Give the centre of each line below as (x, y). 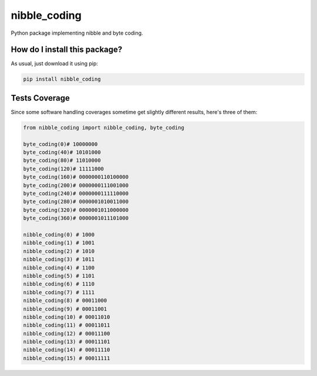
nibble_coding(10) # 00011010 (67, 317)
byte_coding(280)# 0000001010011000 (76, 202)
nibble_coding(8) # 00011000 (65, 301)
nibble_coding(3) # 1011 (59, 259)
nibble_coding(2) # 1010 (59, 251)
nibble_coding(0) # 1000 (59, 234)
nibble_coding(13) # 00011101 (67, 342)
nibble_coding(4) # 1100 (59, 267)
